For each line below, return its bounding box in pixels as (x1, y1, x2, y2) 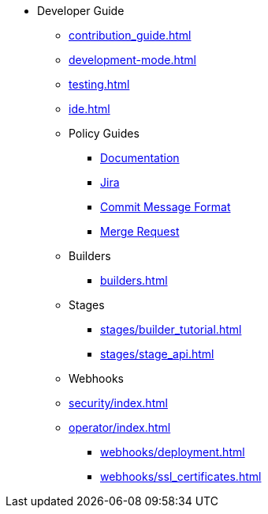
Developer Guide (37, 4, 125, 17)
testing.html (69, 77, 130, 91)
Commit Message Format (100, 200, 231, 214)
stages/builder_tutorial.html (100, 323, 242, 336)
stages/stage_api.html (100, 347, 214, 361)
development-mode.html (69, 53, 196, 66)
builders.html (100, 274, 168, 287)
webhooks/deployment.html (100, 445, 245, 459)
